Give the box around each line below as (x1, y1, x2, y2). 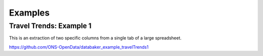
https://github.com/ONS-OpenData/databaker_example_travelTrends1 (9, 44, 149, 50)
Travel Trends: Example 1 (9, 21, 92, 30)
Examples (9, 7, 50, 18)
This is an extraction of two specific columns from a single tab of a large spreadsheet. (9, 35, 182, 41)
